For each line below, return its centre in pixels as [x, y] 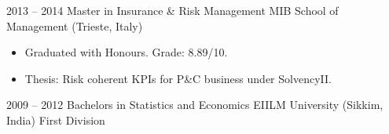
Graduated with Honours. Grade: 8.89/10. [126, 52]
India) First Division [56, 120]
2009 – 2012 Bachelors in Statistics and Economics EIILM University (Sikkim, [195, 105]
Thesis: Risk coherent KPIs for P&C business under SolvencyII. [178, 78]
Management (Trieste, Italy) [75, 25]
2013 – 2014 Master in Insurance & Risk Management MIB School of [172, 10]
